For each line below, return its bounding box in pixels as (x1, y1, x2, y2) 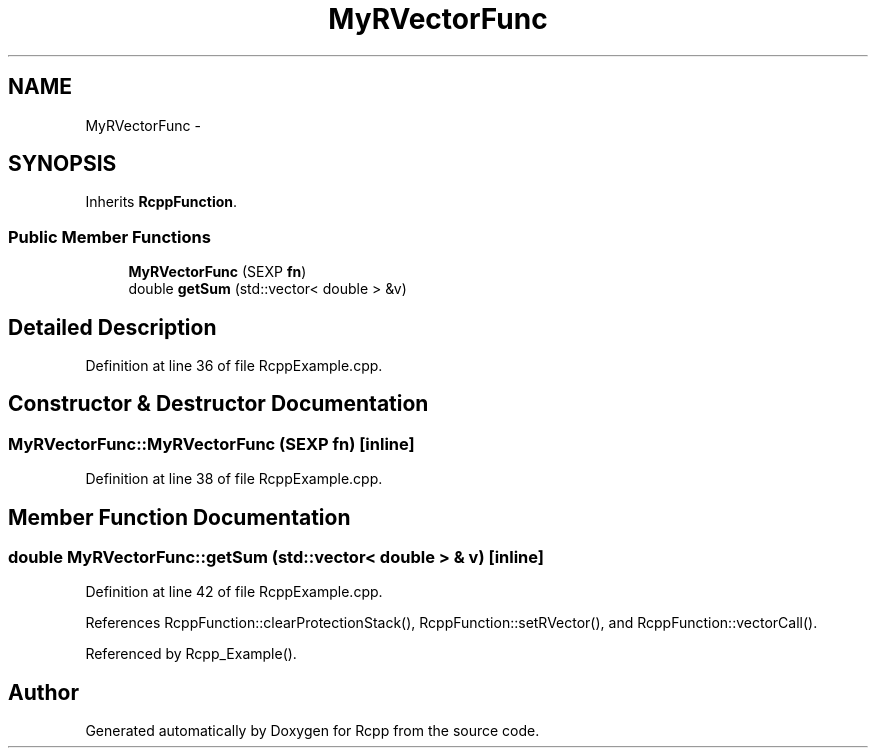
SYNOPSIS (8, 151, 117, 177)
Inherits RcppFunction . (85, 193, 238, 211)
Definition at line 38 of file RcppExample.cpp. (85, 470, 383, 488)
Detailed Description (8, 314, 217, 340)
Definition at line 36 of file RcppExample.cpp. (85, 357, 383, 375)
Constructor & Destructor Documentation (8, 391, 429, 417)
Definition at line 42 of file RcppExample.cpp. (85, 583, 383, 601)
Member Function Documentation (8, 504, 351, 530)
